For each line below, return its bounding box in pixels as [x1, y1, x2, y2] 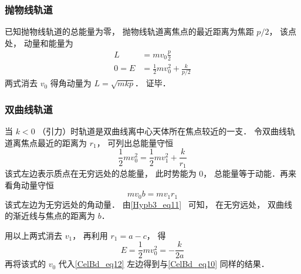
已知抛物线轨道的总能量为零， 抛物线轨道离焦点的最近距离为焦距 [5, 25, 254, 38]
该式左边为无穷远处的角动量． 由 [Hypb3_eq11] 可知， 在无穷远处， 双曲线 [5, 198, 293, 210]
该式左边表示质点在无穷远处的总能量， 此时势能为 [5, 167, 197, 179]
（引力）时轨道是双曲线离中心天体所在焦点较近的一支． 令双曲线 [38, 125, 287, 137]
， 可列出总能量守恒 [96, 136, 174, 148]
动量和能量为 [23, 36, 73, 49]
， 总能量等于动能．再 [203, 167, 288, 179]
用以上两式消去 [5, 229, 62, 241]
